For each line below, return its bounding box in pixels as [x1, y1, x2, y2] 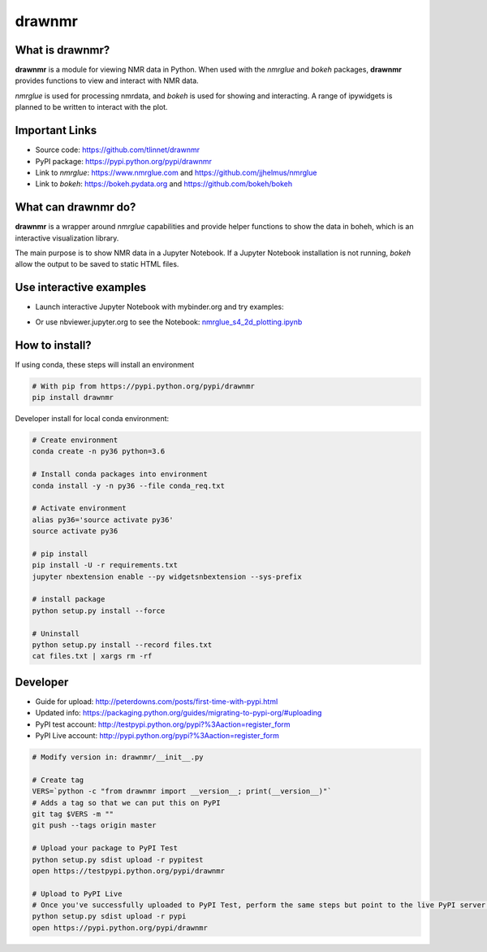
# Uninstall [32, 628, 80, 638]
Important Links [15, 124, 97, 137]
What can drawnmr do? [15, 200, 136, 215]
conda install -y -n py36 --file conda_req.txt [32, 480, 225, 490]
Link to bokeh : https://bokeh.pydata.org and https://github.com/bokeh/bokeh [35, 179, 293, 189]
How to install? [15, 338, 93, 352]
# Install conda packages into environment [32, 470, 209, 479]
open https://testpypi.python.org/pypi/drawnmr [32, 866, 225, 876]
